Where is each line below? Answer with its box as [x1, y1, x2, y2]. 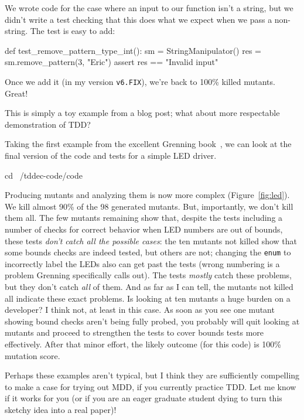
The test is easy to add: [30, 25, 115, 37]
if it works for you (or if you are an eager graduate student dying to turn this [5, 392, 282, 404]
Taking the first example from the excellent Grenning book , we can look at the [5, 138, 292, 150]
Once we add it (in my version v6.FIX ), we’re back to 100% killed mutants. [5, 75, 275, 87]
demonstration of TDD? [5, 118, 91, 130]
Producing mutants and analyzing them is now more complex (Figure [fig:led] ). [5, 189, 290, 201]
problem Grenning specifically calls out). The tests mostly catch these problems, [5, 269, 292, 281]
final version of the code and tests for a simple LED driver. [5, 149, 217, 161]
